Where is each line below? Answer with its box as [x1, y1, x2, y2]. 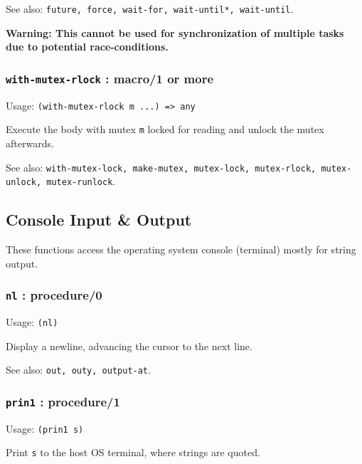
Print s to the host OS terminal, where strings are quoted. [6, 445, 260, 460]
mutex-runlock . [46, 174, 116, 189]
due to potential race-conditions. [6, 39, 169, 54]
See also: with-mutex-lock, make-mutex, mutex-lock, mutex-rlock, [6, 159, 316, 174]
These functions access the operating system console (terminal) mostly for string [6, 242, 356, 257]
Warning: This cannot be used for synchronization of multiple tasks [6, 25, 344, 40]
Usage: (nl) [6, 315, 58, 329]
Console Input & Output [6, 209, 192, 231]
